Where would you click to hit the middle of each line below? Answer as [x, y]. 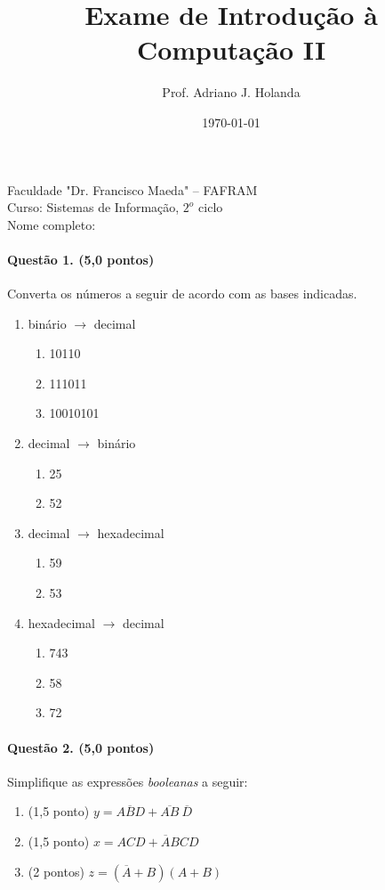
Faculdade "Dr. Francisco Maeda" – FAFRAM [132, 189]
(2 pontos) [56, 871]
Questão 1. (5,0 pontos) [81, 259]
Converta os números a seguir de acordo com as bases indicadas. [182, 294]
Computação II [231, 49]
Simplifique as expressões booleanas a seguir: [128, 781]
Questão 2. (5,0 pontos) [81, 747]
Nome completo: [52, 224]
